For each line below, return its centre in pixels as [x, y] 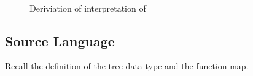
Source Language [60, 40]
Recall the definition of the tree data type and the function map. [127, 66]
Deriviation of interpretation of [88, 8]
